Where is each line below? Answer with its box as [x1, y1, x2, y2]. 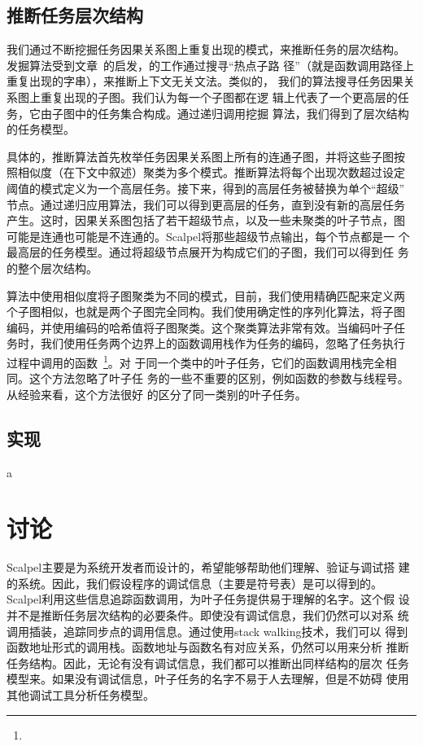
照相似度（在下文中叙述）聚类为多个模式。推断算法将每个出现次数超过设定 [7, 164, 405, 181]
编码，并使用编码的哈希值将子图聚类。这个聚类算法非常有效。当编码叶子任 [7, 318, 405, 336]
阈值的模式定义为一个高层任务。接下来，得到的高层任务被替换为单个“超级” [7, 179, 405, 196]
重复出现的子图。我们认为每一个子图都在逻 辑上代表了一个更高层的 [40, 88, 398, 105]
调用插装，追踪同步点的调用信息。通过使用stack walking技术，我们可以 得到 [7, 622, 408, 639]
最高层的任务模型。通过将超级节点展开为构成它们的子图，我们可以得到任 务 [7, 244, 409, 261]
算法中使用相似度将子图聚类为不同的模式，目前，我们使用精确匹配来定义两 [7, 287, 405, 304]
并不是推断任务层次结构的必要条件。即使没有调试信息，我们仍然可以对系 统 [7, 607, 409, 624]
